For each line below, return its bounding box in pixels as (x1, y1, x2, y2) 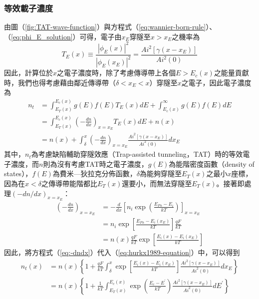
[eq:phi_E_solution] (11, 31, 73, 41)
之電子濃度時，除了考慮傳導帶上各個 (57, 67, 176, 78)
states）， (4, 168, 32, 179)
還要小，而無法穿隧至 (122, 178, 192, 189)
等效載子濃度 (4, 1, 53, 14)
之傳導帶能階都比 (41, 178, 97, 189)
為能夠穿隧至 (140, 168, 182, 179)
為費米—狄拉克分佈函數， (52, 168, 137, 179)
